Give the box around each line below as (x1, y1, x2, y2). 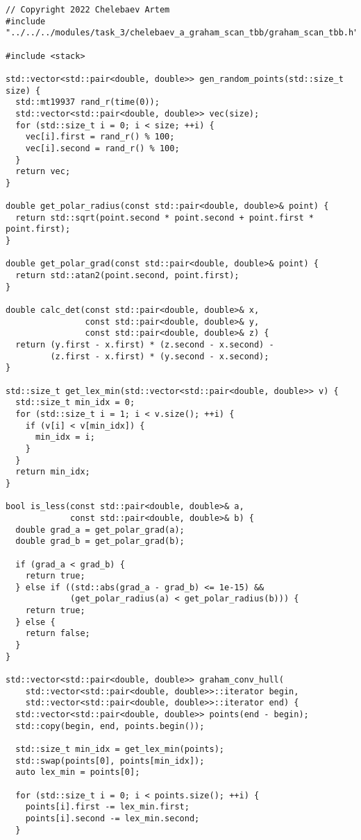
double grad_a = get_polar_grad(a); (15, 524, 185, 535)
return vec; (15, 166, 71, 177)
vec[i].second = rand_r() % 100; (25, 143, 180, 153)
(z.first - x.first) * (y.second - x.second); (50, 351, 269, 361)
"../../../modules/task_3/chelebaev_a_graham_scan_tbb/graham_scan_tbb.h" (6, 28, 359, 38)
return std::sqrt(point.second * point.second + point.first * (15, 212, 314, 223)
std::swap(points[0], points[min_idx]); (15, 755, 205, 766)
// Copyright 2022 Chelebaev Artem (6, 5, 170, 15)
